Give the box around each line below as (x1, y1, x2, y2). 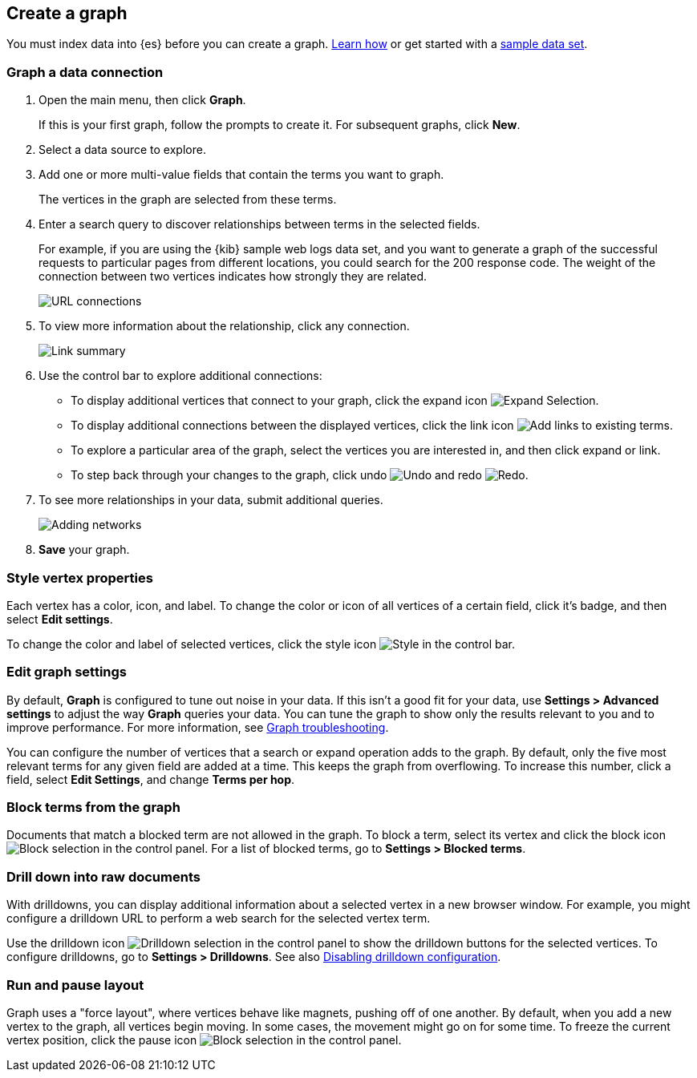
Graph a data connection (6, 63, 164, 80)
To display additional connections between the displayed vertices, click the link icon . (71, 418, 673, 433)
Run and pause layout (6, 976, 144, 993)
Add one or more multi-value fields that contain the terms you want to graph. (38, 168, 444, 182)
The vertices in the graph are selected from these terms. (38, 192, 337, 207)
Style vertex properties (6, 569, 153, 586)
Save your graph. (38, 543, 130, 557)
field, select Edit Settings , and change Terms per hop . (6, 772, 295, 786)
